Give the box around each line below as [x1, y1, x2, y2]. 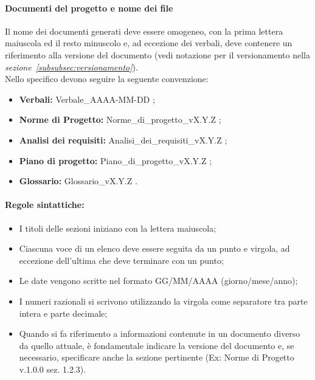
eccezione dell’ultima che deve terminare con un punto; [19, 254, 224, 266]
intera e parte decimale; [19, 306, 108, 319]
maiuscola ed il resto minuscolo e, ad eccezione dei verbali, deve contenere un [5, 36, 292, 49]
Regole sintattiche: [5, 198, 85, 211]
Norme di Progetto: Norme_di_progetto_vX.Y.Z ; [19, 113, 221, 126]
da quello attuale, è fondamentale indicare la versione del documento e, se [19, 339, 294, 351]
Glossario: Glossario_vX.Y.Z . [19, 174, 137, 187]
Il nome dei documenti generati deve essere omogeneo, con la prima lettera [5, 24, 283, 37]
